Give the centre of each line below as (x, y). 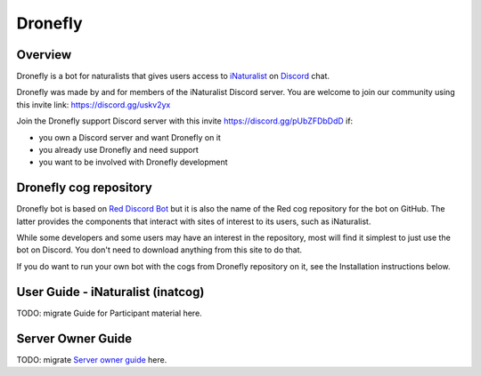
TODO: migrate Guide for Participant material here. (109, 313)
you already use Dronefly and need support (119, 150)
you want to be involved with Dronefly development (133, 162)
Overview (44, 55)
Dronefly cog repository (85, 188)
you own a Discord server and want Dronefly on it (130, 137)
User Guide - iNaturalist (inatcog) (110, 292)
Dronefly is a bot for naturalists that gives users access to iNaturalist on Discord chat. (173, 76)
